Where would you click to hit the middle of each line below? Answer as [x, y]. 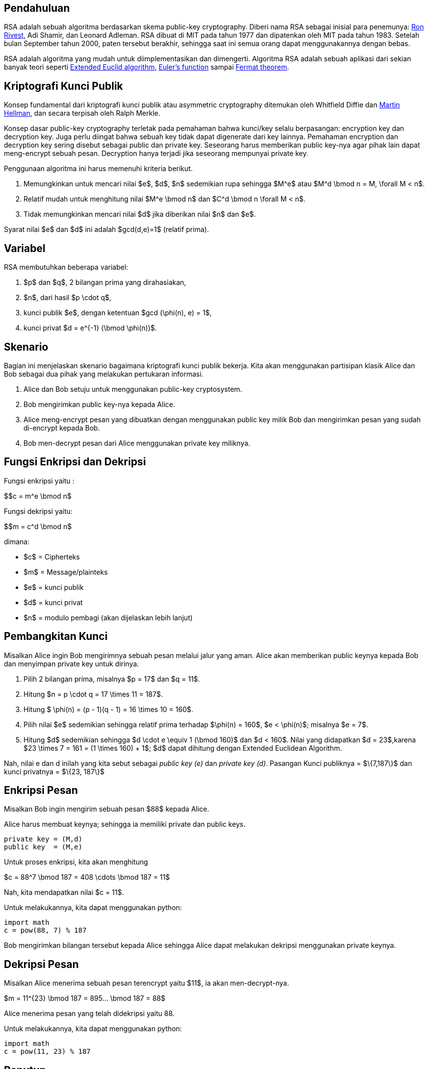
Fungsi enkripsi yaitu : [39, 481]
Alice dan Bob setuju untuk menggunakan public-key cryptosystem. [133, 389]
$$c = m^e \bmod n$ [38, 496]
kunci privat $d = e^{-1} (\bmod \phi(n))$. [90, 328]
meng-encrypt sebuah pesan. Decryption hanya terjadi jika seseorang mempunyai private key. [156, 153]
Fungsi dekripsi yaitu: [38, 511]
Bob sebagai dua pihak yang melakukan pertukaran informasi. [104, 374]
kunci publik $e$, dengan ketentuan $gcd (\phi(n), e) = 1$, [118, 313]
